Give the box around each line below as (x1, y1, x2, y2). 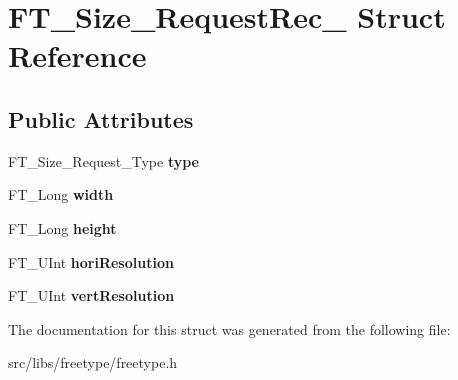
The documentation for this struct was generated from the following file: (8, 318, 451, 339)
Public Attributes (8, 103, 194, 134)
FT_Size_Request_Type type (8, 150, 199, 171)
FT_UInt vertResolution (8, 285, 175, 306)
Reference (8, 35, 147, 76)
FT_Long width (8, 184, 114, 205)
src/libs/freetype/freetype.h (8, 352, 178, 373)
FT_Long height (8, 217, 117, 238)
